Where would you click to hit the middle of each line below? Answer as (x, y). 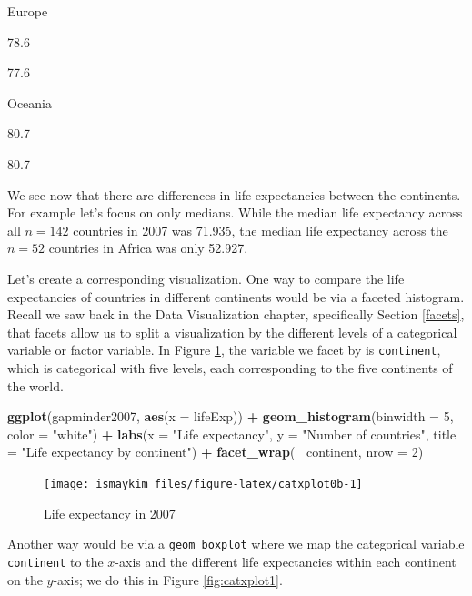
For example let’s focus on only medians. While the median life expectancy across (235, 212)
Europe (28, 11)
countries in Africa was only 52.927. (148, 248)
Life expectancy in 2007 (110, 513)
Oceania (30, 102)
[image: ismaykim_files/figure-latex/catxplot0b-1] (203, 484)
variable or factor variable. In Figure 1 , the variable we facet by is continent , (224, 350)
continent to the (55, 561)
